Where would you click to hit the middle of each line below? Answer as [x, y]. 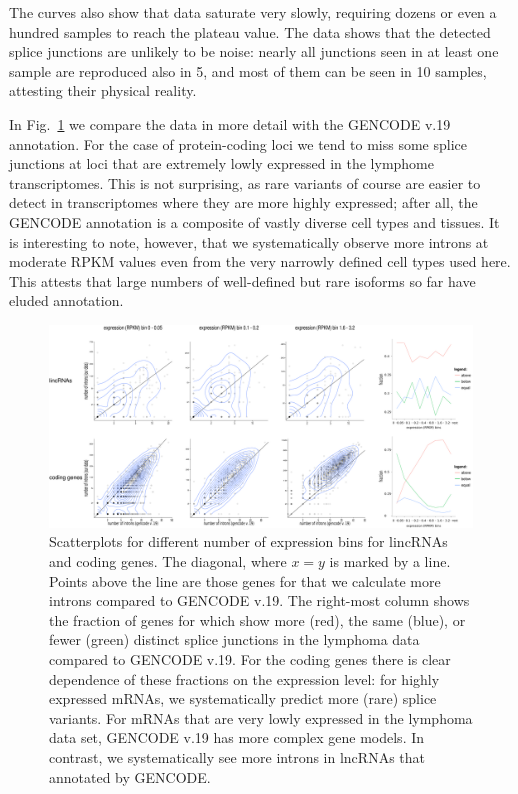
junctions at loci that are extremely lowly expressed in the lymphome [221, 163]
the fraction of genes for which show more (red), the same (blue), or [257, 619]
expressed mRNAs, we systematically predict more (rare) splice [243, 698]
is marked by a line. [390, 560]
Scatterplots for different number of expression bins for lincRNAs [248, 541]
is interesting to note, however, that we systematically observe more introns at [249, 241]
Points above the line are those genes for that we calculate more [245, 580]
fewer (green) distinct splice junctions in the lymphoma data [234, 639]
